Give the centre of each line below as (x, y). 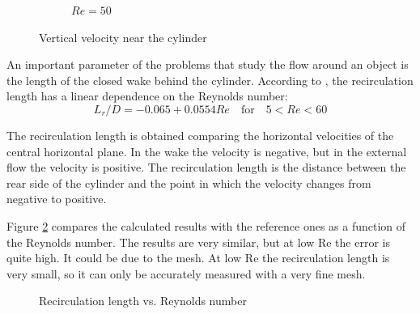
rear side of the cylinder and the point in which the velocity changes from (189, 182)
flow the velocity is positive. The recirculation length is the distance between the (206, 167)
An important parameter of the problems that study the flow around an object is (208, 64)
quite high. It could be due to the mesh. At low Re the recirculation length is (198, 258)
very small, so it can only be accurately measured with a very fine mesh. (186, 273)
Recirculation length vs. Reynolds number (143, 301)
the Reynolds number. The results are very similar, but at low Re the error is (198, 242)
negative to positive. (57, 199)
